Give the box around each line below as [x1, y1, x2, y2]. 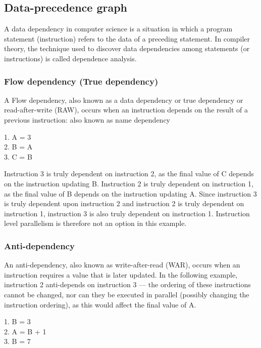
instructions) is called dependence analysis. [4, 53, 137, 63]
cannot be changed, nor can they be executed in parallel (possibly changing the [4, 289, 249, 299]
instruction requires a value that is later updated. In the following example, [4, 269, 238, 280]
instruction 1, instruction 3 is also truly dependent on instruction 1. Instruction [4, 208, 250, 218]
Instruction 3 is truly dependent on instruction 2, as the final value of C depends [4, 168, 254, 179]
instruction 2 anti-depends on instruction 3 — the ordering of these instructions [4, 279, 251, 290]
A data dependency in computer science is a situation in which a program [4, 23, 233, 34]
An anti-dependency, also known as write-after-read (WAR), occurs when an [4, 259, 240, 270]
